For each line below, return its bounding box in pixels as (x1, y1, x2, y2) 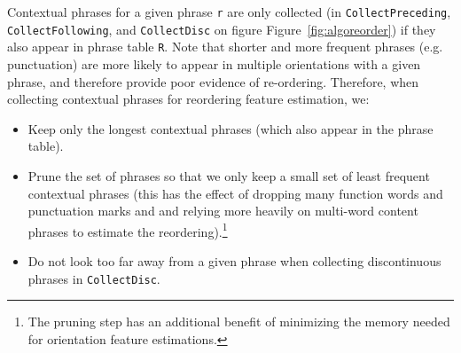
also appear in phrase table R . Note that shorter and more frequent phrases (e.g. (7, 37, 443, 56)
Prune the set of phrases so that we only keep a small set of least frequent (27, 166, 430, 184)
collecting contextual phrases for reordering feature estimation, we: (7, 90, 370, 108)
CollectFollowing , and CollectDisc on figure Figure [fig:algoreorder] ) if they (7, 20, 436, 38)
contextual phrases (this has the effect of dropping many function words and (27, 184, 443, 202)
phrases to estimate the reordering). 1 (27, 219, 228, 240)
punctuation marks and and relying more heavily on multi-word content (27, 201, 418, 220)
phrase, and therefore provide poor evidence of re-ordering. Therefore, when (7, 72, 419, 90)
